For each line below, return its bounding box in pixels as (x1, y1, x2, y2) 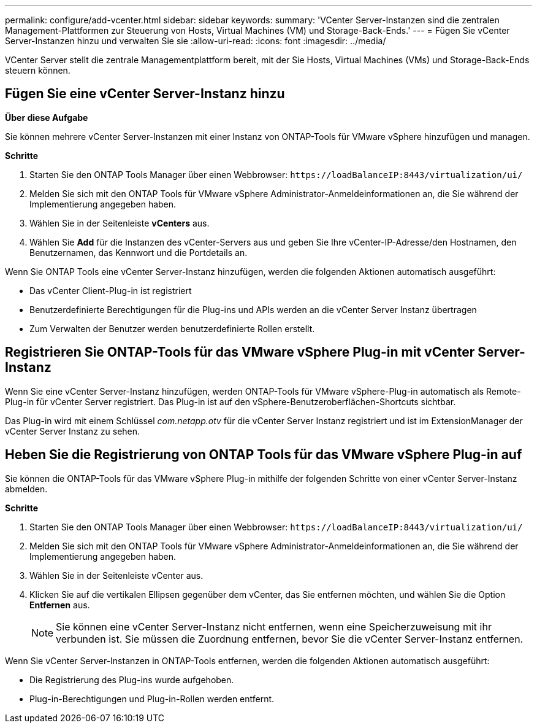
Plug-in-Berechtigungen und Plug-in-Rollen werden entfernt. (29, 693, 275, 704)
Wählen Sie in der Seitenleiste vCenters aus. (29, 217, 210, 228)
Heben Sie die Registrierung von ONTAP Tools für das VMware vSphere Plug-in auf (5, 447, 522, 463)
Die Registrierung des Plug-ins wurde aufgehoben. (29, 674, 234, 685)
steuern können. (5, 65, 70, 76)
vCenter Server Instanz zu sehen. (5, 425, 140, 436)
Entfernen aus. (29, 599, 90, 610)
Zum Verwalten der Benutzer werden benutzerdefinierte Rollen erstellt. (29, 323, 315, 334)
